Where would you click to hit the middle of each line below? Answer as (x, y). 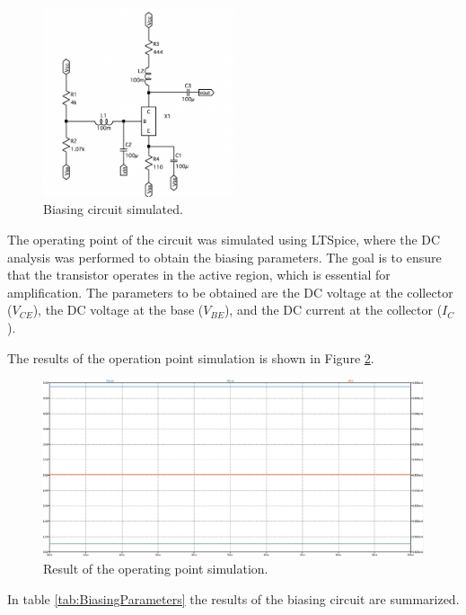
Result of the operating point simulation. (156, 569)
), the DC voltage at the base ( (118, 310)
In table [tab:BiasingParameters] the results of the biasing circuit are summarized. (233, 598)
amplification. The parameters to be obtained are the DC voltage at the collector (230, 292)
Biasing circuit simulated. (113, 209)
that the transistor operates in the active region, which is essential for (199, 275)
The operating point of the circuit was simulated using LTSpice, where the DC (224, 239)
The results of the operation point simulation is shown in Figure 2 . (191, 357)
